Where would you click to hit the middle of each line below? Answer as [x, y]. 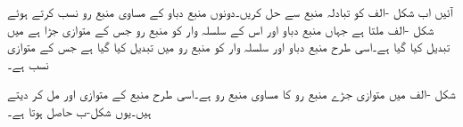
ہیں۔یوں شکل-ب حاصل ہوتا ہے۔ [79, 111]
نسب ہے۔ [28, 63]
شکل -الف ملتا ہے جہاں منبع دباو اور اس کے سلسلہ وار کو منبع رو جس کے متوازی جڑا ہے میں [221, 29]
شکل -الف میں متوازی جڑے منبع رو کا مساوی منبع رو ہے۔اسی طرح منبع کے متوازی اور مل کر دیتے [231, 94]
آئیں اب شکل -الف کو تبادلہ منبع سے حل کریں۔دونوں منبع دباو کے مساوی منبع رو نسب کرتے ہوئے [230, 12]
